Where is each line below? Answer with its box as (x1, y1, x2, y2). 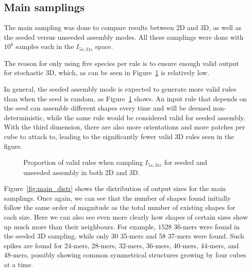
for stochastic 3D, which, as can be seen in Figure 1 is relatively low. (4, 67, 209, 78)
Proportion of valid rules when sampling (23, 157, 143, 167)
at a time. (4, 259, 33, 269)
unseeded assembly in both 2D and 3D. (23, 167, 140, 177)
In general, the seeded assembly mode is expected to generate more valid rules (4, 84, 236, 94)
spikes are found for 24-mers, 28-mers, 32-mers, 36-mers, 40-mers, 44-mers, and (4, 240, 239, 250)
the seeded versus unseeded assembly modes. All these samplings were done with (4, 32, 244, 42)
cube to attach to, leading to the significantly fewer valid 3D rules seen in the (4, 131, 235, 141)
